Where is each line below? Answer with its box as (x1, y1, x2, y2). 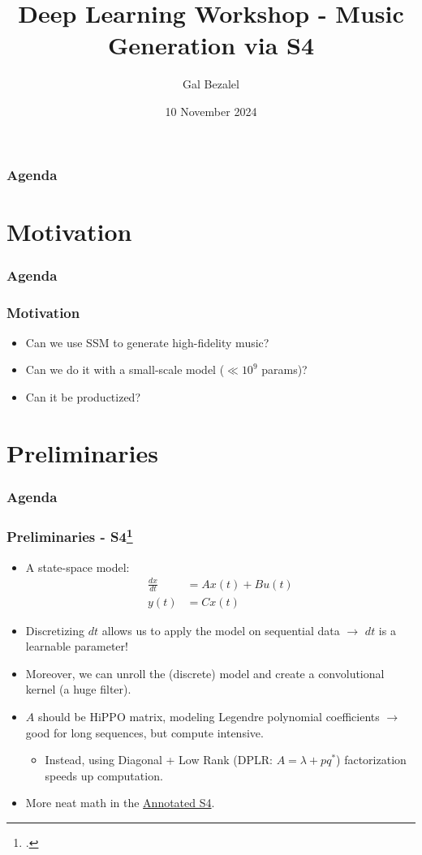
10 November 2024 (165, 102, 257, 119)
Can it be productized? (25, 389, 141, 406)
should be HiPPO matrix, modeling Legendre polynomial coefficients (37, 707, 380, 724)
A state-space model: (25, 558, 130, 575)
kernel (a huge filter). (25, 681, 131, 698)
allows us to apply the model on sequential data (101, 621, 340, 638)
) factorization (336, 751, 407, 768)
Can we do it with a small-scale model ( (25, 361, 225, 378)
